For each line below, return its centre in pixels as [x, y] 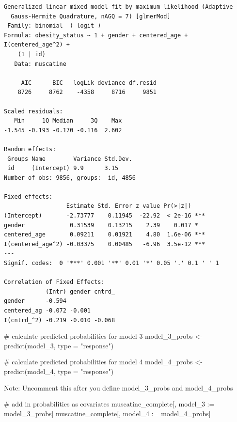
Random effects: [30, 149]
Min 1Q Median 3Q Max [68, 121]
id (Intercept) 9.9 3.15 [63, 168]
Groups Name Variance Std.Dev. [70, 159]
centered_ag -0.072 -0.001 [47, 311]
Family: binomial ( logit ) [54, 26]
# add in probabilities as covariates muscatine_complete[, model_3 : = [109, 404]
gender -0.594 [35, 301]
